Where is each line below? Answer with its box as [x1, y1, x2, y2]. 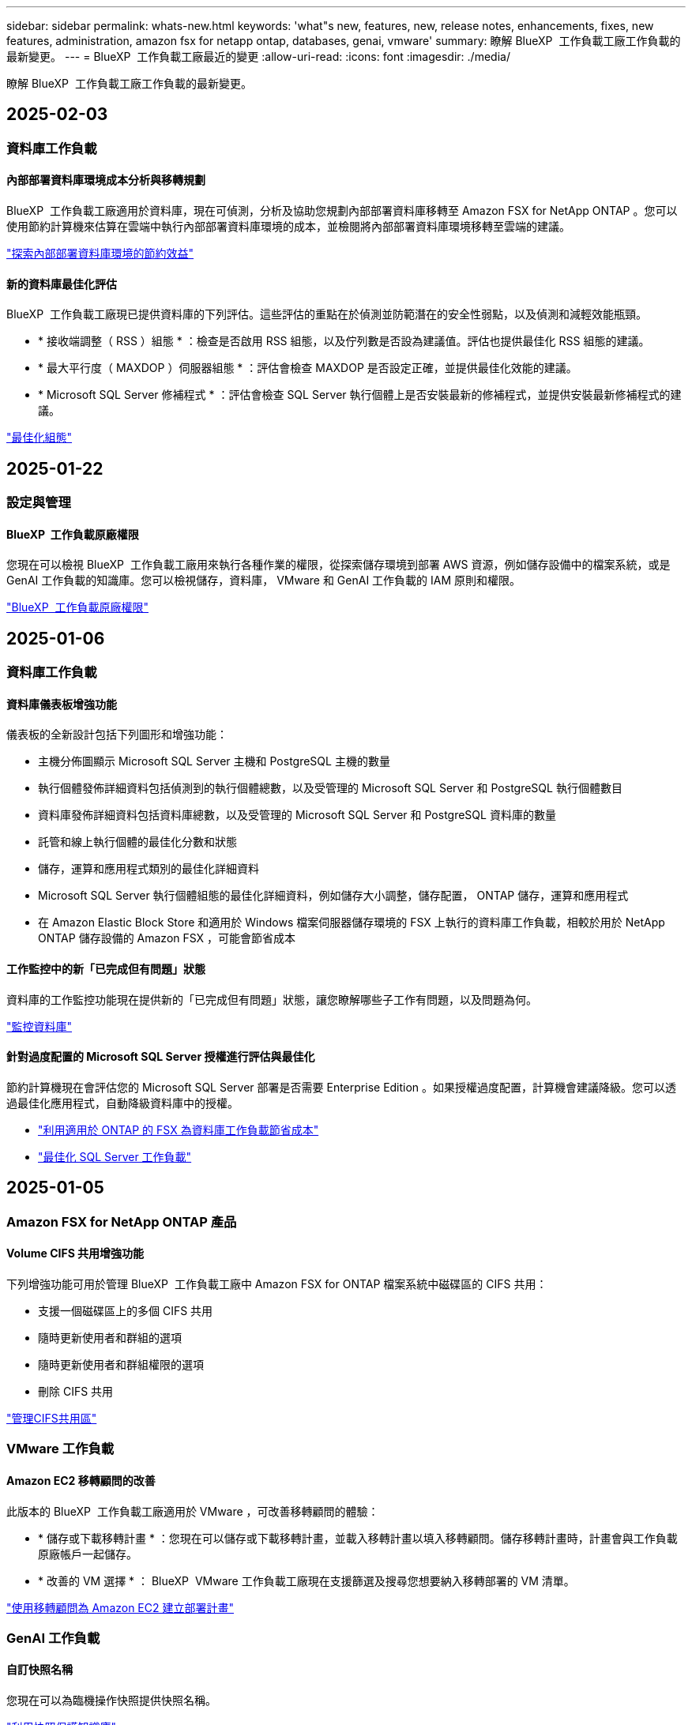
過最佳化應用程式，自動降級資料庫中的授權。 [6, 1096, 239, 1110]
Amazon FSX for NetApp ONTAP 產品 [6, 1213, 237, 1230]
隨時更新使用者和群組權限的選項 [38, 1357, 204, 1371]
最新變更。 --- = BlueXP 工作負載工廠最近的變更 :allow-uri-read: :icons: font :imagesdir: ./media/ [6, 50, 510, 63]
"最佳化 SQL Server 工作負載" [38, 1149, 192, 1163]
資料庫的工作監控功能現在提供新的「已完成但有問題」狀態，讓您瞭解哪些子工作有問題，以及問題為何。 [6, 992, 537, 1006]
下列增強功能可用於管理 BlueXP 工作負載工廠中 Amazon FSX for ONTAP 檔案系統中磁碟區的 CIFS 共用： [6, 1276, 547, 1291]
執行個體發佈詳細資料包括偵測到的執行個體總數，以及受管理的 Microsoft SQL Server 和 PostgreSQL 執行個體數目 [38, 781, 622, 795]
